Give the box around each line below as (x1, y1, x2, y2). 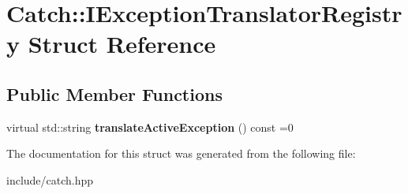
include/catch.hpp (6, 171, 94, 188)
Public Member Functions (6, 81, 223, 106)
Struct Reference (28, 28, 216, 60)
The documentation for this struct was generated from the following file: (6, 145, 356, 162)
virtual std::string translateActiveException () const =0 (6, 118, 294, 135)
